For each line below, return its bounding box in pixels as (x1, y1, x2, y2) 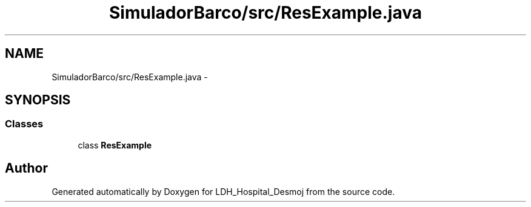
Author (5, 161, 48, 176)
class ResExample (78, 139, 152, 150)
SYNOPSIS (5, 92, 71, 108)
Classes (5, 118, 44, 130)
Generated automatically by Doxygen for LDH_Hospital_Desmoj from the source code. (52, 186, 395, 197)
